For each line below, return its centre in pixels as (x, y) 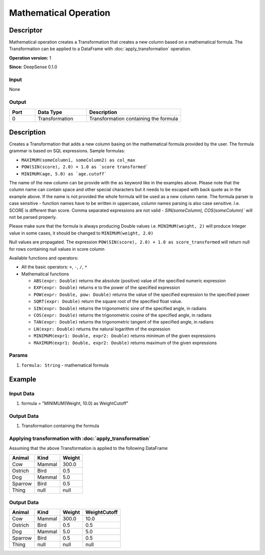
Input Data (22, 393)
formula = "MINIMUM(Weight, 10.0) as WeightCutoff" (75, 403)
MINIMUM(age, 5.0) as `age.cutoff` (64, 174)
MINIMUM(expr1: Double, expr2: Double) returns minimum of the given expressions (125, 336)
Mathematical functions (45, 274)
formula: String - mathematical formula (65, 365)
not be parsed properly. (33, 217)
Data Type (50, 112)
